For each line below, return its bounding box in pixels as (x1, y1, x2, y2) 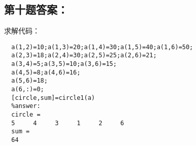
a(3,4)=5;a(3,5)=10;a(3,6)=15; (11, 60, 117, 68)
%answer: (11, 102, 41, 110)
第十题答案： (4, 2, 68, 17)
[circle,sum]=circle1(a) (11, 94, 95, 101)
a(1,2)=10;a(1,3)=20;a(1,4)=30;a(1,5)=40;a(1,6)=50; (11, 43, 193, 51)
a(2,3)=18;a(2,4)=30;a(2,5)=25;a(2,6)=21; (11, 52, 157, 59)
